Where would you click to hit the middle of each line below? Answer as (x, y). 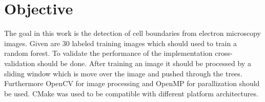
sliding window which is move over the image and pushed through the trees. (123, 73)
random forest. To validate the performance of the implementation (108, 53)
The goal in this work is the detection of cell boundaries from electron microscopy (132, 33)
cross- (224, 53)
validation (20, 63)
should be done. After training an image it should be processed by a (144, 63)
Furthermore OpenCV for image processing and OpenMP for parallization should (132, 83)
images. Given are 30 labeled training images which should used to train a (120, 43)
